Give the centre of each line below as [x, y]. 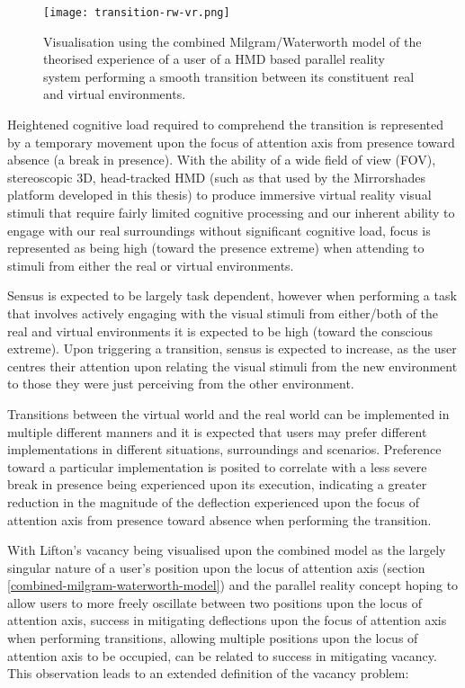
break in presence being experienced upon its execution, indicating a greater [217, 484]
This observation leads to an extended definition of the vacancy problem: [208, 673]
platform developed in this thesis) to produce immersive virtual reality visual [219, 195]
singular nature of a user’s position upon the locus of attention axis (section [216, 567]
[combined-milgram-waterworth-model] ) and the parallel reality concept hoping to [233, 585]
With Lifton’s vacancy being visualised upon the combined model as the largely [227, 550]
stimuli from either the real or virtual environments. [151, 265]
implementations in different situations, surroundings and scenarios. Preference [224, 449]
